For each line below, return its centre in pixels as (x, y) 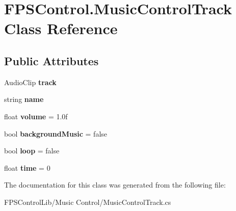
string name (24, 99)
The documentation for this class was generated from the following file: (115, 185)
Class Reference (61, 28)
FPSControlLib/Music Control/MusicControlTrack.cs (88, 202)
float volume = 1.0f (36, 116)
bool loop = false (32, 151)
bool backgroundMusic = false (56, 133)
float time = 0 (27, 167)
